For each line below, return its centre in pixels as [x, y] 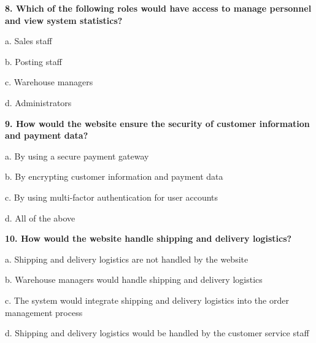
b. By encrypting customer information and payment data [114, 176]
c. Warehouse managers [49, 82]
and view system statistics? [64, 20]
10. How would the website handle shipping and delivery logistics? [148, 238]
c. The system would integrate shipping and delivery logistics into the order [147, 300]
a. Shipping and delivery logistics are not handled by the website [127, 259]
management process [44, 312]
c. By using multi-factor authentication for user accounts [112, 197]
